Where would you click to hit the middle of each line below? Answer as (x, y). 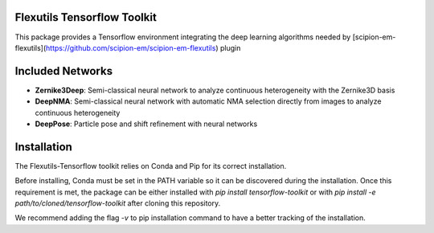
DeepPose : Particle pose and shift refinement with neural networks (146, 124)
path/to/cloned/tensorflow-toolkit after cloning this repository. (118, 203)
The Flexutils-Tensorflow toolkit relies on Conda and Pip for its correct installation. (151, 166)
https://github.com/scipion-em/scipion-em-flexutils (131, 47)
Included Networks (63, 71)
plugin (230, 47)
